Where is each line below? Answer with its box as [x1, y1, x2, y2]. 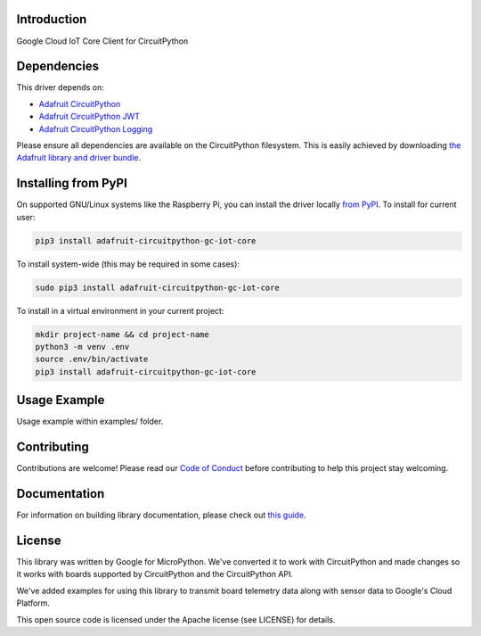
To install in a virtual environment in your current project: [16, 305, 224, 316]
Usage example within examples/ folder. [16, 416, 164, 427]
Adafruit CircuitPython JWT [38, 112, 140, 122]
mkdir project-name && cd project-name [35, 329, 209, 339]
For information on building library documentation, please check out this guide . [16, 509, 306, 521]
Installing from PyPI [16, 176, 128, 191]
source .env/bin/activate [35, 354, 149, 365]
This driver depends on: [16, 82, 104, 93]
